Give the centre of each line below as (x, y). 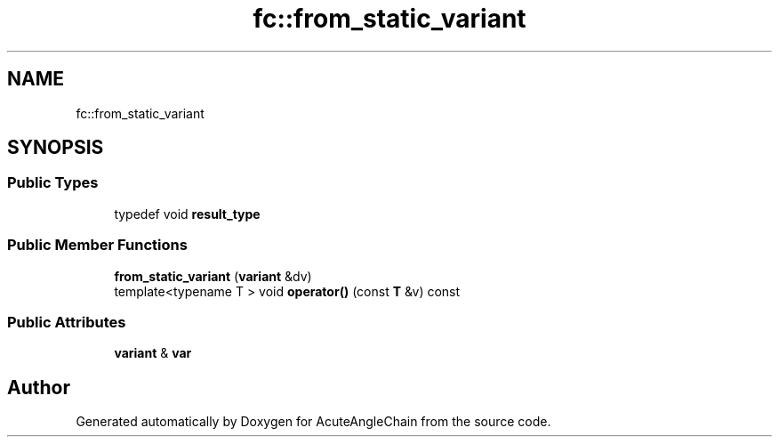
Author (39, 387)
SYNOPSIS (56, 148)
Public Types (53, 183)
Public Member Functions (97, 245)
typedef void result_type (187, 214)
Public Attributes (67, 322)
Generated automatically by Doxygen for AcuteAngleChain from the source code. (313, 422)
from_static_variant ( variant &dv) (213, 276)
